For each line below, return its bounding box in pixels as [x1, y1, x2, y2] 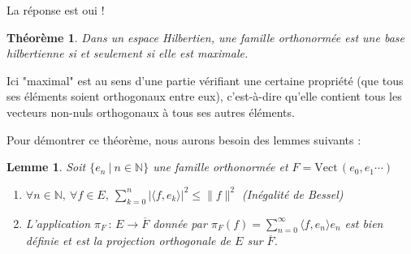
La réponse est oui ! [6, 2, 105, 18]
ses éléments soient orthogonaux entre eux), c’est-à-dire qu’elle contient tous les [6, 88, 402, 105]
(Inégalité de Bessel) [242, 185, 344, 202]
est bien [344, 214, 383, 231]
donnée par [153, 214, 207, 231]
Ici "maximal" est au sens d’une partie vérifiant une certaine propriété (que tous [6, 71, 404, 88]
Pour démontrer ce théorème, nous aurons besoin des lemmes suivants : [6, 131, 361, 148]
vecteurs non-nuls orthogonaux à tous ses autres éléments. [6, 103, 295, 120]
